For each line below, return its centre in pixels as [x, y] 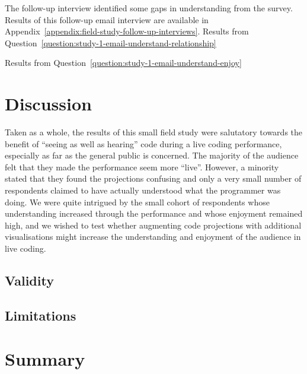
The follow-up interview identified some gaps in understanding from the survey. [149, 8]
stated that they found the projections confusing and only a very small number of [153, 178]
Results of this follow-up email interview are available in [107, 19]
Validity [29, 280]
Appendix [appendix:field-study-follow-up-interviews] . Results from [127, 31]
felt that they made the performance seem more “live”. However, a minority [142, 167]
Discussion [48, 104]
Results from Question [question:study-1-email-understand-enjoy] [123, 63]
